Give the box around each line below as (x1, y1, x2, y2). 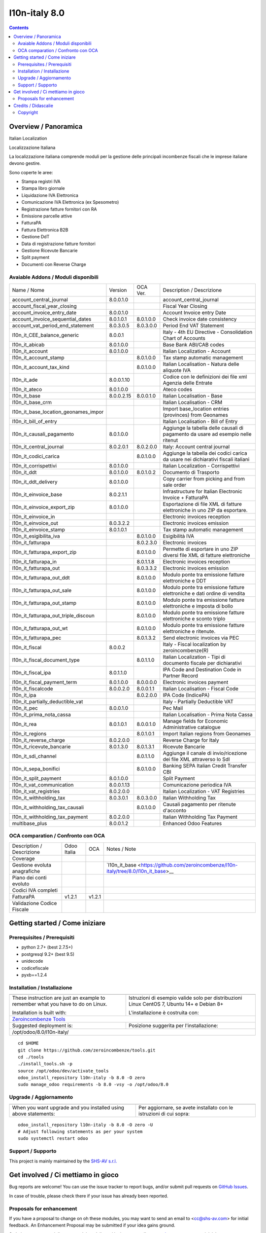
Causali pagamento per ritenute (163, 800, 236, 807)
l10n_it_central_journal (12, 443, 64, 450)
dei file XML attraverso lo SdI (163, 756, 230, 762)
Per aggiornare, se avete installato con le (138, 1104, 233, 1111)
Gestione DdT (21, 234, 50, 240)
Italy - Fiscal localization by (163, 641, 227, 648)
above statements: (12, 1110, 55, 1117)
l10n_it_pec (12, 704, 38, 711)
